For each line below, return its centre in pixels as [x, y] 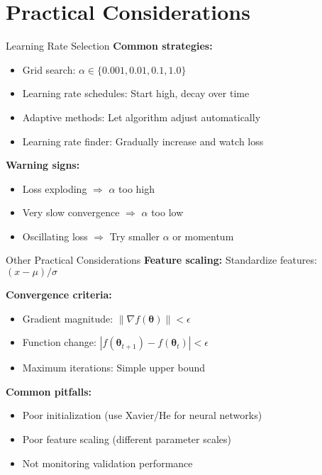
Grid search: [49, 69]
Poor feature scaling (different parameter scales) [127, 439]
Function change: [59, 342]
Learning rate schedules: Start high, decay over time [136, 93]
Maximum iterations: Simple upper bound [114, 368]
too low [167, 212]
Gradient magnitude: [68, 318]
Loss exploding [55, 188]
